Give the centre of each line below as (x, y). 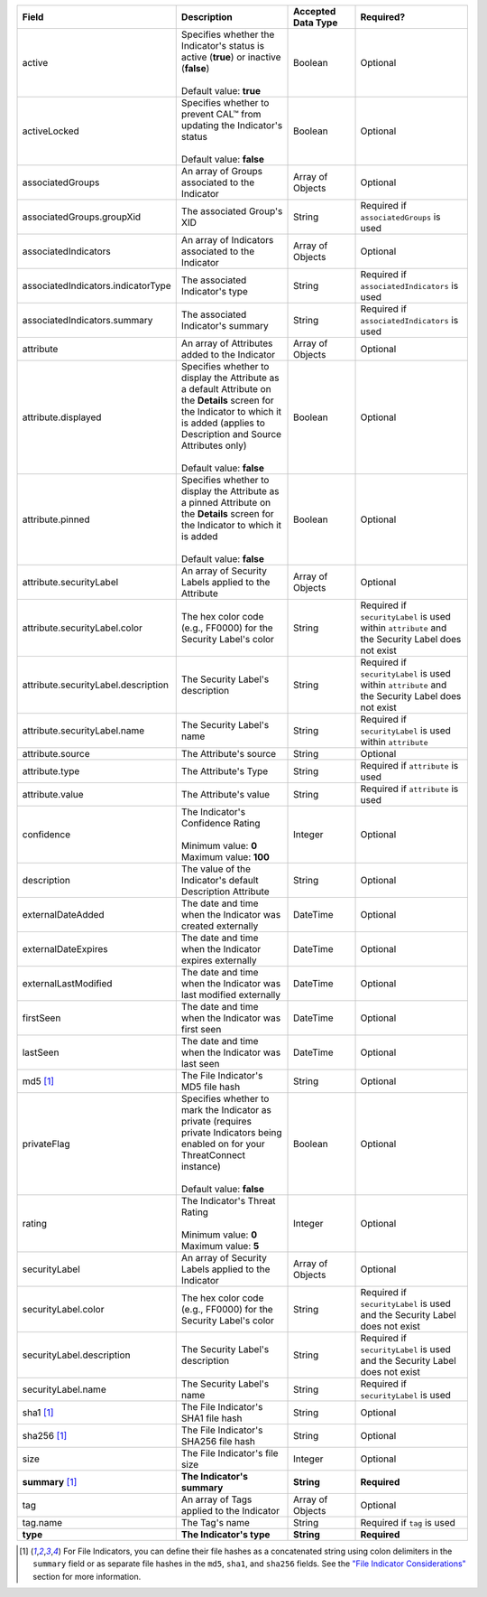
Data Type (316, 23)
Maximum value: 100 (225, 857)
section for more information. (87, 1576)
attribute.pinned (56, 519)
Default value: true (221, 91)
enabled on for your (223, 1144)
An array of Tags (216, 1499)
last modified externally (231, 995)
